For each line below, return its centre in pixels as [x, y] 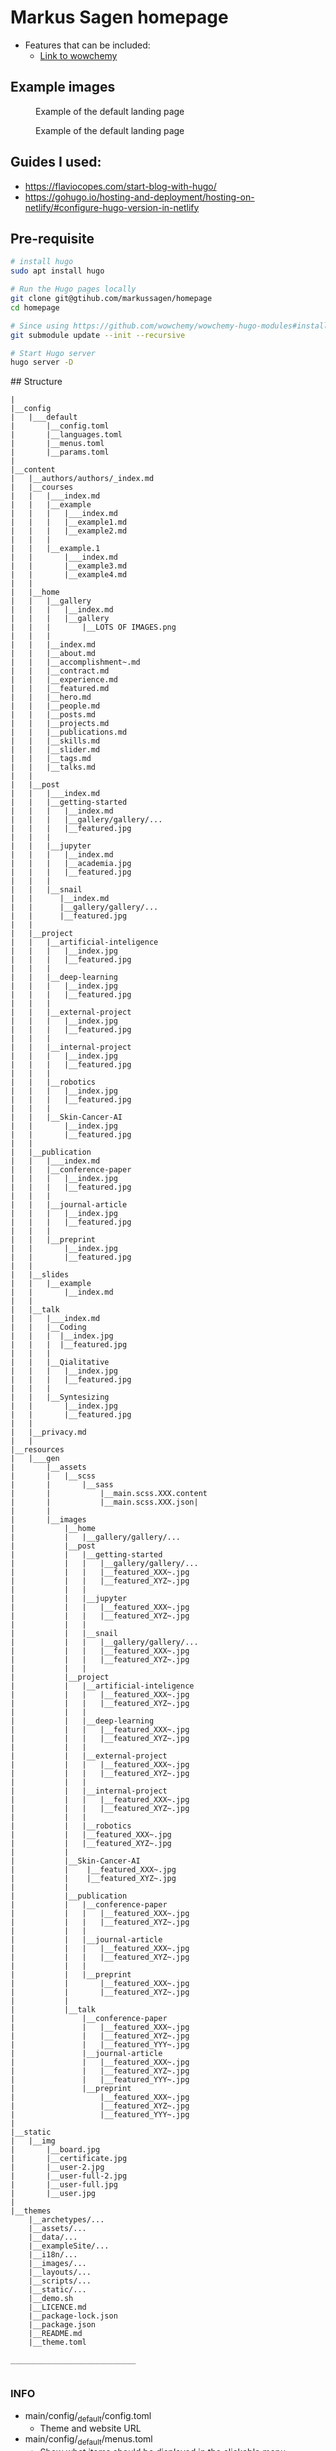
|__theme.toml [57, 2342]
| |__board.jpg [55, 2150]
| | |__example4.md [69, 575]
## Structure [36, 382]
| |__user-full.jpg [64, 2185]
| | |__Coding [48, 1327]
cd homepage [35, 307]
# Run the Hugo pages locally [73, 289]
